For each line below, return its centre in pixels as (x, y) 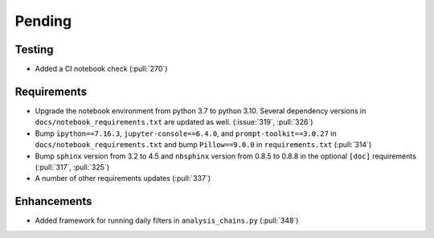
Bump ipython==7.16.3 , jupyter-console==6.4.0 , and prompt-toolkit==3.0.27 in (186, 133)
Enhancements (53, 201)
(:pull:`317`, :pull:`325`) (72, 167)
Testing (34, 49)
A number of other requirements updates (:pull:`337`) (123, 178)
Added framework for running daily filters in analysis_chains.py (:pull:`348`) (167, 220)
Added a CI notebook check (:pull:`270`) (101, 69)
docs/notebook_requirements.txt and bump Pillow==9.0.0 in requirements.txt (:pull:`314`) (203, 145)
